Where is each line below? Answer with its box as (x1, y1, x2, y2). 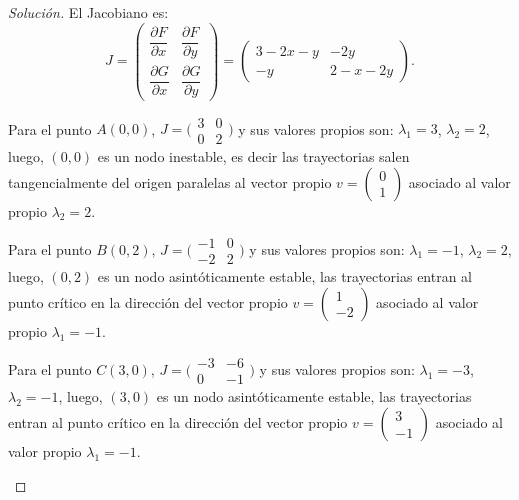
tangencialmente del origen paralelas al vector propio (8, 171, 332, 192)
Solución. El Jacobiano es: (8, 2, 169, 22)
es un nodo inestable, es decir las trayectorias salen (97, 145, 410, 166)
